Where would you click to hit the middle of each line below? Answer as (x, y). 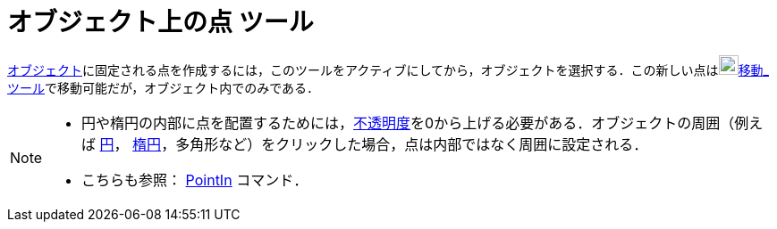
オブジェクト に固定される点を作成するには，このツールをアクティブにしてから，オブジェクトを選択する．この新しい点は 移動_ (388, 70)
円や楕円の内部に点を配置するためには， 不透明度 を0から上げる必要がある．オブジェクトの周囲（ (408, 123)
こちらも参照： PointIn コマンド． (195, 180)
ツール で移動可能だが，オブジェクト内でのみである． (164, 87)
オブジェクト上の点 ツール (160, 22)
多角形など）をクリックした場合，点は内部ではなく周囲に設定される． (412, 144)
